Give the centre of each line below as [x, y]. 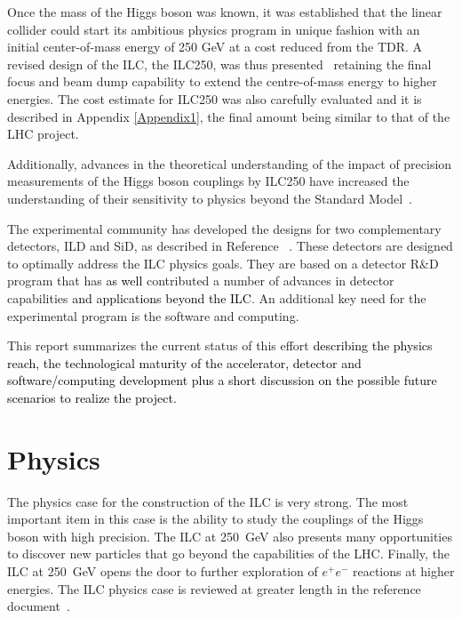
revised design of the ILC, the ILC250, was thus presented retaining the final [219, 64]
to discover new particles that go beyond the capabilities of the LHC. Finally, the [229, 554]
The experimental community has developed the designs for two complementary [224, 228]
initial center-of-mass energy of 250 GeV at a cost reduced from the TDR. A [215, 47]
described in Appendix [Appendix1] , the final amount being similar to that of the [229, 116]
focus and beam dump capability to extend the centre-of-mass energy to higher [222, 81]
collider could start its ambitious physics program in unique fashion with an [214, 29]
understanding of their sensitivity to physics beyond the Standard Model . [210, 198]
